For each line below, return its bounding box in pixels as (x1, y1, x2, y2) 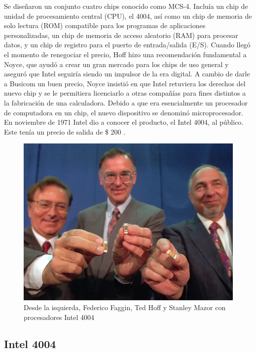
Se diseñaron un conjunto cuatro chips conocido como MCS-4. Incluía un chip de (4, 1, 248, 11)
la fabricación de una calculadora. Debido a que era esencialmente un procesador (4, 97, 248, 107)
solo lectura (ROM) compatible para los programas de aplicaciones (4, 20, 206, 31)
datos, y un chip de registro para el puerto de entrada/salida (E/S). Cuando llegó (4, 39, 251, 50)
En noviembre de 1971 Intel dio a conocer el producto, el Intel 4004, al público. (4, 117, 244, 127)
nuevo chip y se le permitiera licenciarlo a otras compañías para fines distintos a (4, 88, 246, 98)
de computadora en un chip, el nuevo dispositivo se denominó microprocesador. (4, 107, 244, 117)
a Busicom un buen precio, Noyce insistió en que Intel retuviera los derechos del (4, 78, 246, 88)
